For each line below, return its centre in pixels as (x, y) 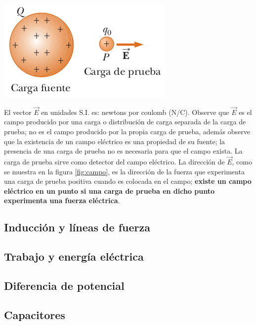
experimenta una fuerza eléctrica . (62, 200)
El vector (18, 112)
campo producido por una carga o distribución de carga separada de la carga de (125, 122)
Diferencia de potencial (64, 285)
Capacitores (35, 314)
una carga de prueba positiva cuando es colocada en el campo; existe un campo (128, 181)
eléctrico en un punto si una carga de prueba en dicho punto (109, 190)
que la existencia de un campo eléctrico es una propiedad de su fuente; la (115, 141)
